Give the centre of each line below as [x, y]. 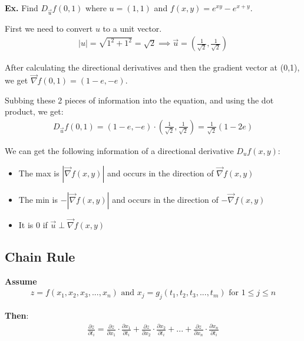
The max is [39, 173]
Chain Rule [40, 256]
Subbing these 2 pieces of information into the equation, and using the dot [139, 100]
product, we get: [34, 111]
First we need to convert [49, 28]
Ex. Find [22, 8]
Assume [21, 281]
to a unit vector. [132, 28]
